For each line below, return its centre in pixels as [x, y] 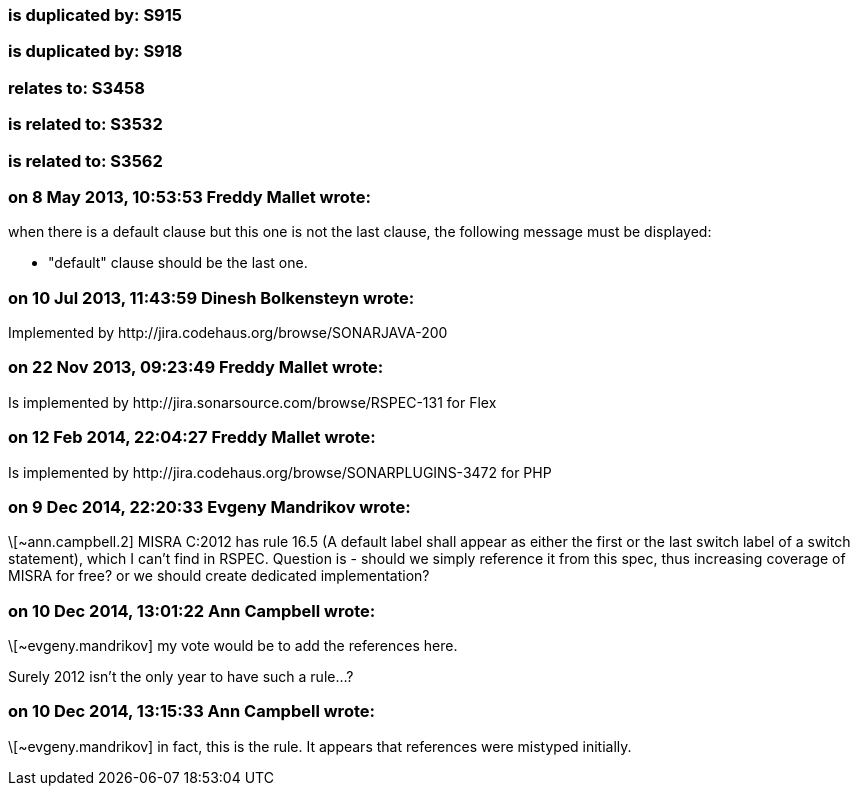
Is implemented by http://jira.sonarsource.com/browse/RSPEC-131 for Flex [252, 402]
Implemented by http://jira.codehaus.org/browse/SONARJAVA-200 [228, 332]
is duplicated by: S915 [95, 15]
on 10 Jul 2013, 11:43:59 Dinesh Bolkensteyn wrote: [211, 297]
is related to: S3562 [85, 160]
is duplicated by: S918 [95, 51]
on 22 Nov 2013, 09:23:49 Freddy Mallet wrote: [196, 367]
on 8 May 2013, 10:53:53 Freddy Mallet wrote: [189, 196]
